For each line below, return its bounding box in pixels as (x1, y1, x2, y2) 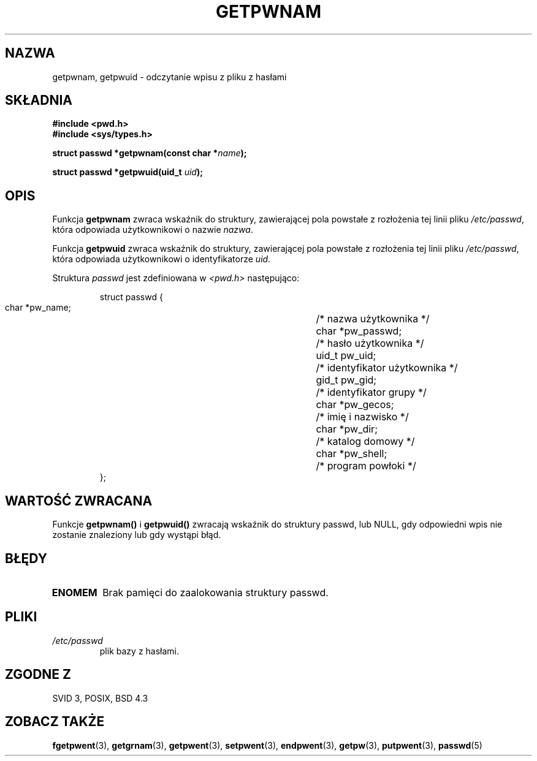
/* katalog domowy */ (316, 435, 415, 448)
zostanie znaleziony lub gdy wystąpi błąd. (52, 529, 221, 540)
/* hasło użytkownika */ (316, 337, 424, 350)
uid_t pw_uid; (316, 349, 376, 362)
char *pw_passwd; (316, 325, 402, 338)
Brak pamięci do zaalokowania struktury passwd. (102, 586, 329, 599)
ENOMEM (51, 586, 97, 599)
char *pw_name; (5, 302, 71, 313)
